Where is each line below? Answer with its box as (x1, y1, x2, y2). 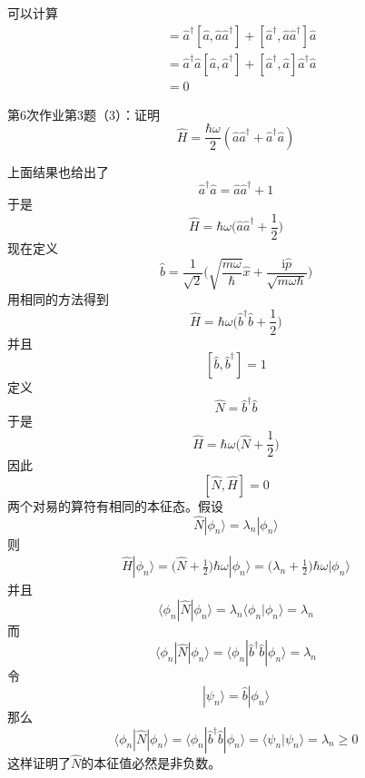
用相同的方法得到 (7, 289, 109, 308)
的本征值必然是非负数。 (81, 753, 222, 772)
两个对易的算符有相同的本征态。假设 (7, 496, 223, 515)
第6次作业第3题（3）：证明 (7, 104, 160, 123)
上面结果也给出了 (7, 162, 109, 181)
